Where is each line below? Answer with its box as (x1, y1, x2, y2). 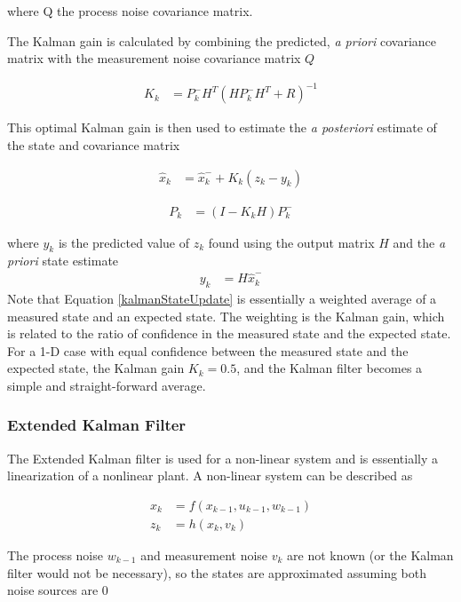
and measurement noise (140, 546, 268, 565)
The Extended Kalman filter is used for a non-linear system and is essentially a (7, 448, 439, 467)
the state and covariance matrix (7, 135, 180, 154)
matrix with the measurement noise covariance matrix (7, 49, 301, 67)
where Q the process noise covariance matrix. (7, 2, 253, 20)
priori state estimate (7, 251, 119, 270)
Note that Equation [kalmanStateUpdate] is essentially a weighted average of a (7, 289, 437, 307)
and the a (393, 233, 446, 251)
